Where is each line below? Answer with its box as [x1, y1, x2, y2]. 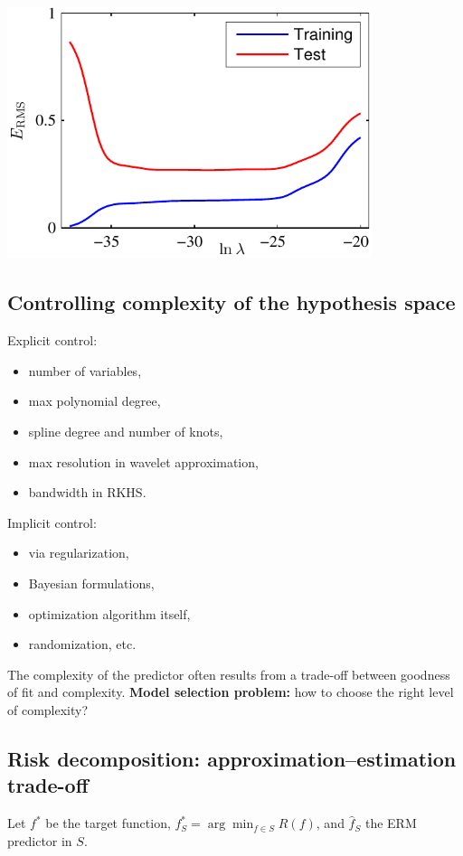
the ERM [364, 814, 417, 832]
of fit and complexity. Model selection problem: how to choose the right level [7, 682, 454, 701]
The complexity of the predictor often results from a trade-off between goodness [7, 664, 450, 683]
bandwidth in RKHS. [28, 483, 146, 502]
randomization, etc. [28, 635, 137, 654]
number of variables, [28, 361, 142, 380]
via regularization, [28, 543, 129, 562]
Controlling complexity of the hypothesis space [7, 288, 456, 316]
